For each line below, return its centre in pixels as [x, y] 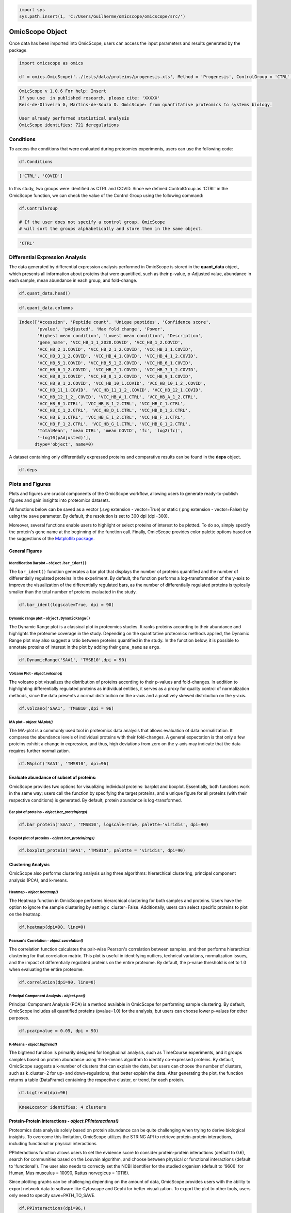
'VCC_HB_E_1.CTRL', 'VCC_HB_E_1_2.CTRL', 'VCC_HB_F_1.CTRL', [111, 417]
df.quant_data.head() [45, 293]
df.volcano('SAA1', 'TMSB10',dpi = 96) [66, 708]
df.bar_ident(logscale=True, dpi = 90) [66, 605]
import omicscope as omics [51, 63]
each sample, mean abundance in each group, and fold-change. [73, 280]
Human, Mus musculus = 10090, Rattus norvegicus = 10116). [69, 1173]
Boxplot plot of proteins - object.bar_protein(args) [52, 838]
